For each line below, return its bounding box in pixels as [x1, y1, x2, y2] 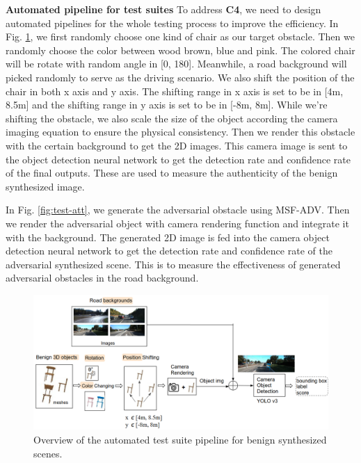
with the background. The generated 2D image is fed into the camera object [6, 229, 330, 244]
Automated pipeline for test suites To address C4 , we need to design [6, 2, 321, 16]
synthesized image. [6, 179, 85, 193]
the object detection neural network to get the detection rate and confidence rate [6, 152, 351, 166]
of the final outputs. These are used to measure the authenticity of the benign [6, 165, 338, 180]
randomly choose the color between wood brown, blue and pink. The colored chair [6, 42, 355, 57]
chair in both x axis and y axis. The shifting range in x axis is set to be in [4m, [6, 83, 344, 98]
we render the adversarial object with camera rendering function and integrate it [6, 216, 349, 230]
